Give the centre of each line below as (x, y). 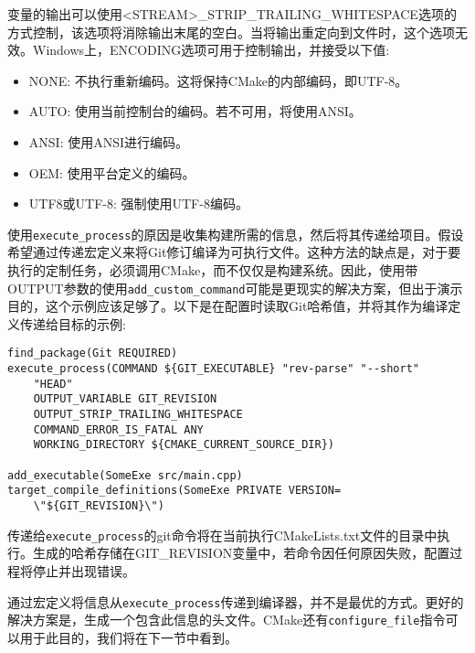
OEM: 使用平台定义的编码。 (112, 172)
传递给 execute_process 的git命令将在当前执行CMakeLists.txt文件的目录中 (222, 535)
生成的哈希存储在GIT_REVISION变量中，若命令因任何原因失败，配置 (241, 553)
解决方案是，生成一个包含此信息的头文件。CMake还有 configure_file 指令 (227, 620)
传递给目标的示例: (73, 323)
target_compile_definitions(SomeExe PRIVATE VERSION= (174, 491)
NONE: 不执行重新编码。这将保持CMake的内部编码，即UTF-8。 (218, 80)
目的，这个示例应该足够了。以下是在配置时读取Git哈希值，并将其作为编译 (228, 306)
